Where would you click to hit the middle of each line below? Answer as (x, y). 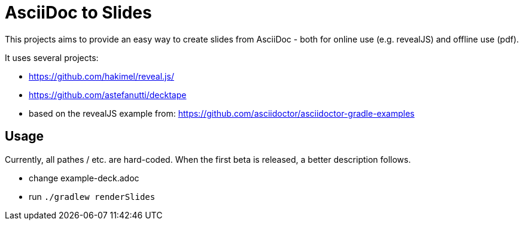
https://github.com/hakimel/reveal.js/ (101, 76)
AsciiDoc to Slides (78, 13)
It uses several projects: (52, 57)
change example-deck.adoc (84, 178)
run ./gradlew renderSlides (92, 196)
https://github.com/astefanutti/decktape (108, 95)
